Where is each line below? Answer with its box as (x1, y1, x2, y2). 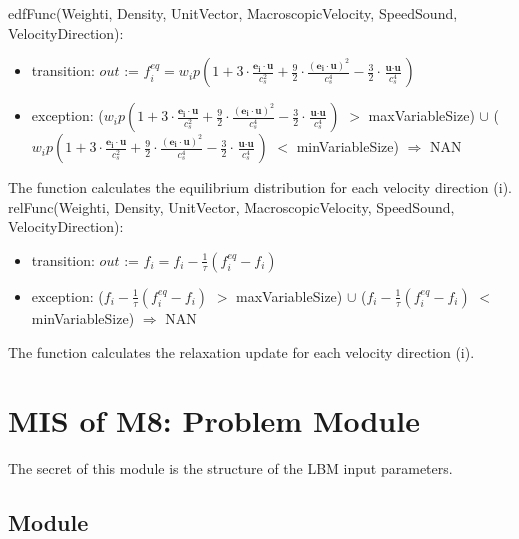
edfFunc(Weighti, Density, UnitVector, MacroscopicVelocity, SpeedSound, (8, 3, 458, 23)
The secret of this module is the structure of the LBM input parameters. (8, 458, 453, 479)
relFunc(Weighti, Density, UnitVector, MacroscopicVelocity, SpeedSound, (8, 196, 455, 217)
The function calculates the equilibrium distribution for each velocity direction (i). (8, 177, 512, 198)
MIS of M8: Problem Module (8, 400, 420, 441)
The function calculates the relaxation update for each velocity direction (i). (8, 341, 475, 362)
